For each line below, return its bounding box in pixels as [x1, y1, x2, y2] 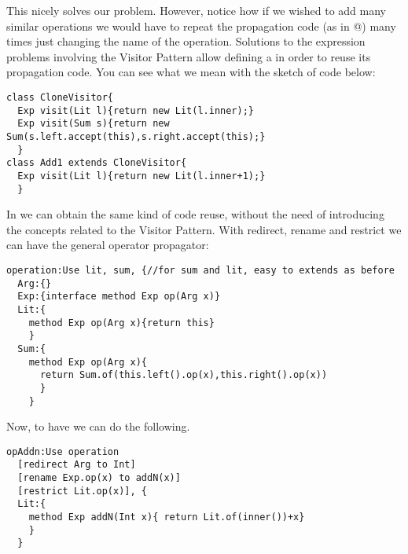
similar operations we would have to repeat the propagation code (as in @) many [6, 17, 396, 34]
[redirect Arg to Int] [17, 459, 136, 471]
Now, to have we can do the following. [6, 418, 190, 435]
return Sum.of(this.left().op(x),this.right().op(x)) [39, 369, 328, 381]
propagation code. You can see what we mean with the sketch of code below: [6, 64, 376, 80]
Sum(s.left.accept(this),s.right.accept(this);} [6, 130, 266, 142]
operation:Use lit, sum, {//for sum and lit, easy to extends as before [6, 265, 395, 276]
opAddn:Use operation [6, 446, 119, 457]
